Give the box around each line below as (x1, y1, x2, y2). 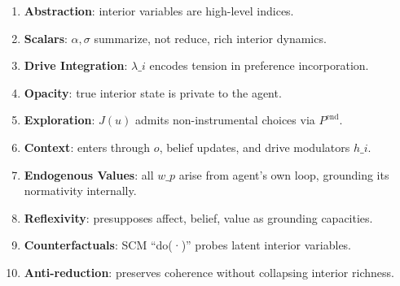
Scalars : (24, 29, 68, 46)
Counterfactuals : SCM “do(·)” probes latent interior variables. (24, 236, 352, 253)
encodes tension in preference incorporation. (149, 57, 369, 74)
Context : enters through (24, 138, 151, 155)
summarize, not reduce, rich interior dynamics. (94, 29, 327, 46)
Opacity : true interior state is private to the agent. (24, 84, 282, 101)
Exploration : (24, 111, 95, 128)
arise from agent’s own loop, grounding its (178, 166, 389, 183)
